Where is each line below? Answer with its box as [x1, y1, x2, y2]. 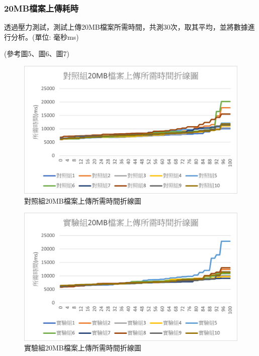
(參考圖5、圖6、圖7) [4, 48, 69, 59]
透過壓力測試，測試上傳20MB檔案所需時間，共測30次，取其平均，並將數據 [4, 22, 248, 32]
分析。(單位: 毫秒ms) [11, 31, 79, 42]
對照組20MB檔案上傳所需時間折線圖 [24, 195, 141, 206]
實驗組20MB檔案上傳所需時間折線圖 [24, 342, 141, 353]
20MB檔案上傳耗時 [4, 2, 79, 14]
